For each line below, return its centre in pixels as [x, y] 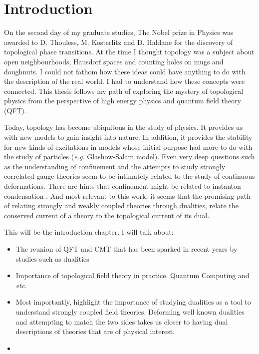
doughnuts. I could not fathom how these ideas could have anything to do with [125, 71]
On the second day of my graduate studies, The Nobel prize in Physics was [119, 32]
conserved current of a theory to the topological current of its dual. [107, 215]
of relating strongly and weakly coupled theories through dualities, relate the [121, 205]
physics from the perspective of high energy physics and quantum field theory [123, 101]
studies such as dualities [52, 258]
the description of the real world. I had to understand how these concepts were [125, 81]
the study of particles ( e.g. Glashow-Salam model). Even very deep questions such [129, 157]
